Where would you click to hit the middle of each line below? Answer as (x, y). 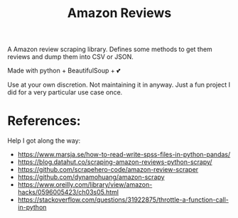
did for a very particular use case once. (65, 92)
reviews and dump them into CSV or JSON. (70, 57)
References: (44, 121)
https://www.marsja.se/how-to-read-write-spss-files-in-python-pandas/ (124, 155)
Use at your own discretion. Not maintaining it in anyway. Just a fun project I (119, 85)
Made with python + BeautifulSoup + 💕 (64, 71)
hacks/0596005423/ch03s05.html (68, 192)
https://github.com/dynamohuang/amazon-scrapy (91, 177)
